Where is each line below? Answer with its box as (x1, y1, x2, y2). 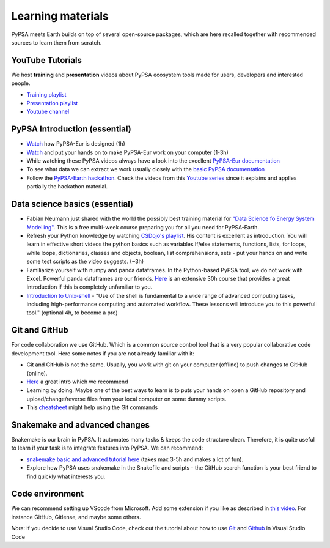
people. (11, 80, 31, 87)
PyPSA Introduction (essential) (11, 124, 131, 135)
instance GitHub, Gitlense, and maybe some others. (11, 513, 141, 520)
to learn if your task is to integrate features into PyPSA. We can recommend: (11, 444, 204, 452)
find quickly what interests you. (26, 473, 106, 480)
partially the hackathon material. (26, 183, 108, 190)
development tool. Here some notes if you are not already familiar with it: (11, 349, 195, 357)
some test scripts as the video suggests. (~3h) (26, 257, 144, 265)
